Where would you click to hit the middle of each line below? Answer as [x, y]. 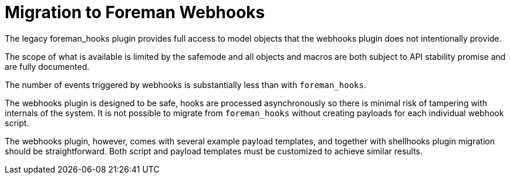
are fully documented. [47, 66]
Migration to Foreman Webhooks [135, 12]
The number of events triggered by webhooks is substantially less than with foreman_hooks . [185, 85]
